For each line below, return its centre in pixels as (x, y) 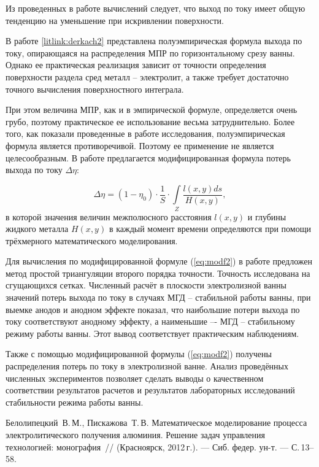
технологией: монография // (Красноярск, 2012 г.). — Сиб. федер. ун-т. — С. (153, 446)
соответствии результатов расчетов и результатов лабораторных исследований (150, 390)
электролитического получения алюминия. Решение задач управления (135, 435)
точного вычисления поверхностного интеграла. (95, 89)
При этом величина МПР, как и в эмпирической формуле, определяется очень (152, 110)
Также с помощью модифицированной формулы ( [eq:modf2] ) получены (139, 354)
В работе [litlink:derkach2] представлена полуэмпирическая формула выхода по (154, 41)
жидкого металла (37, 229)
